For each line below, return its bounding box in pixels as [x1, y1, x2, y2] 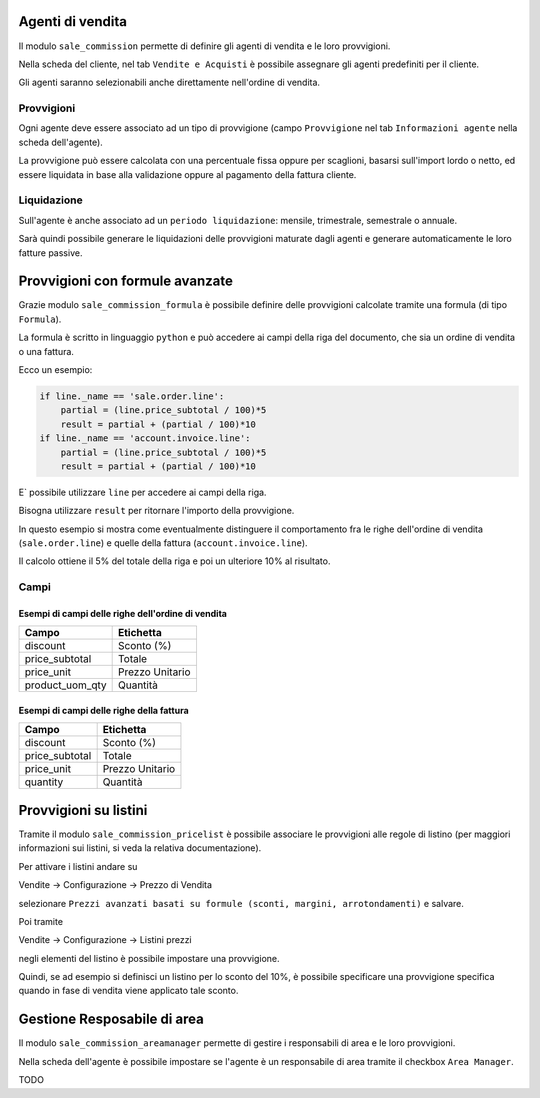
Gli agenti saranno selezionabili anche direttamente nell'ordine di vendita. [18, 76, 320, 89]
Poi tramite [18, 915, 64, 927]
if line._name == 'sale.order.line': [39, 390, 225, 402]
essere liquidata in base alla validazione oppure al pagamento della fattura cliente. [18, 168, 357, 180]
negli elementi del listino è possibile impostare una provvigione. [18, 952, 280, 964]
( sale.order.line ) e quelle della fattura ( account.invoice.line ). [18, 537, 309, 549]
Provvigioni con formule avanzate [18, 273, 234, 290]
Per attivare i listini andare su [18, 860, 138, 872]
